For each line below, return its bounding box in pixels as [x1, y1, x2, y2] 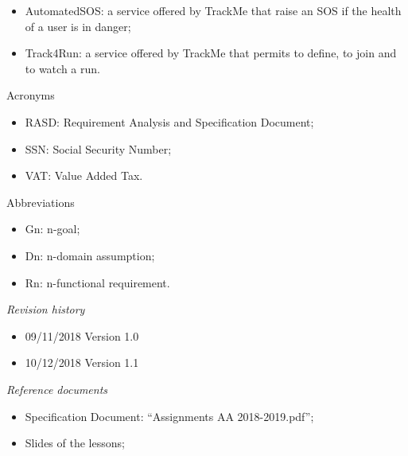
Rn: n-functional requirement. [25, 274, 170, 290]
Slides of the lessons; [25, 435, 125, 451]
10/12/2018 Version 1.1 [25, 354, 139, 371]
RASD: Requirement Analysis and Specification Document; [25, 113, 314, 130]
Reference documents [6, 380, 108, 397]
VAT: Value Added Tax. [25, 167, 143, 184]
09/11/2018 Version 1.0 [25, 327, 139, 344]
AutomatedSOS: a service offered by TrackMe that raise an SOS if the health [25, 2, 402, 18]
